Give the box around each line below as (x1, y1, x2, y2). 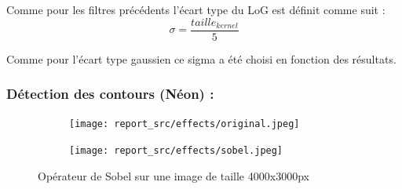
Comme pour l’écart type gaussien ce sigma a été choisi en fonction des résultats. (6, 50, 397, 67)
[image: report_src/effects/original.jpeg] (69, 118, 300, 130)
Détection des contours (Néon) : (6, 84, 214, 104)
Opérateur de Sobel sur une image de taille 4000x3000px (38, 167, 309, 184)
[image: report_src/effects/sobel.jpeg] (69, 145, 283, 157)
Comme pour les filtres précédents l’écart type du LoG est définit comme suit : (6, 2, 386, 17)
